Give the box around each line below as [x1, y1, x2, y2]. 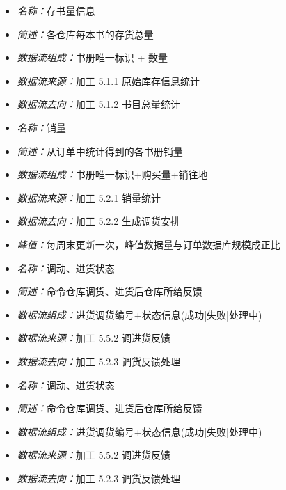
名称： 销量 [17, 120, 66, 134]
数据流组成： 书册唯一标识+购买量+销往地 [17, 167, 208, 182]
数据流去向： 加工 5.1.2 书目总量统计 [17, 97, 180, 111]
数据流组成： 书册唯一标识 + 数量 [17, 50, 168, 65]
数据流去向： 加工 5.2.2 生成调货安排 [17, 214, 180, 228]
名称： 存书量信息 [17, 3, 95, 17]
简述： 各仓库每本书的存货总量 [17, 26, 154, 41]
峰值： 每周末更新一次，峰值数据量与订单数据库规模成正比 [17, 237, 280, 251]
